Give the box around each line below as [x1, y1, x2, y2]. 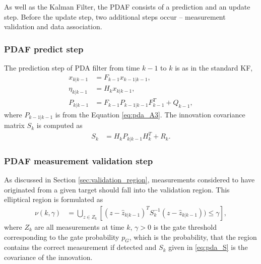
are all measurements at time [34, 221, 124, 232]
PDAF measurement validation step [4, 154, 153, 167]
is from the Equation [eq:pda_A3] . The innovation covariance [55, 109, 245, 119]
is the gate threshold [153, 221, 217, 232]
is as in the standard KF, [175, 62, 253, 73]
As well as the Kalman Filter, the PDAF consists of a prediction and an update [4, 2, 250, 12]
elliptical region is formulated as [4, 194, 103, 205]
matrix [4, 120, 25, 130]
